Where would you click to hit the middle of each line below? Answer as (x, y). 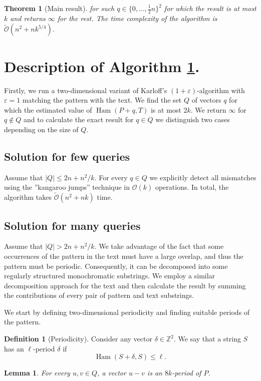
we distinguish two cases (193, 119)
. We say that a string (207, 339)
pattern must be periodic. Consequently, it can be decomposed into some (116, 266)
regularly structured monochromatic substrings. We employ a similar (110, 276)
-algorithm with (221, 90)
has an (14, 348)
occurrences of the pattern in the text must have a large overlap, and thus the (124, 256)
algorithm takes (28, 197)
